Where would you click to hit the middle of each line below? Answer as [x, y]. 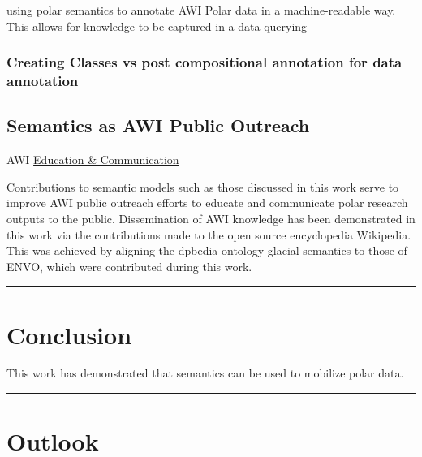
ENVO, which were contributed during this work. [129, 266]
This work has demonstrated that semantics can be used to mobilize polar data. [205, 373]
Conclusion [69, 334]
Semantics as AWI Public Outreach [158, 125]
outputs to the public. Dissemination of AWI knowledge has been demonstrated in [211, 218]
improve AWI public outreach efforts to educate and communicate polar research [207, 203]
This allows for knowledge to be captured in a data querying [157, 26]
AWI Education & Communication [93, 160]
